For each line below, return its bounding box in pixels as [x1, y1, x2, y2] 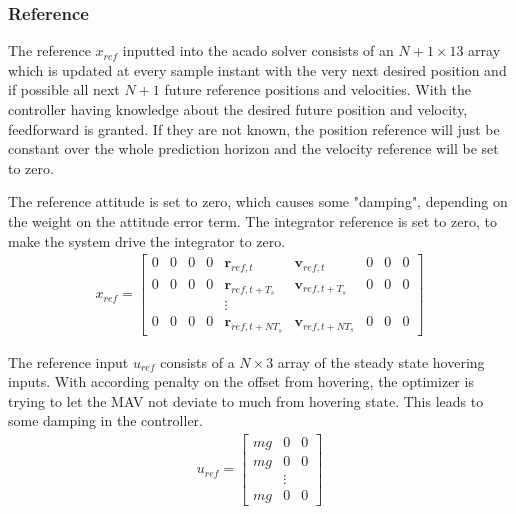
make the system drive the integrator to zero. [8, 230, 286, 251]
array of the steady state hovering [277, 351, 485, 372]
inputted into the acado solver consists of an [122, 40, 394, 61]
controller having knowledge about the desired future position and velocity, [8, 99, 468, 119]
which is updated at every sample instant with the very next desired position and [8, 59, 507, 80]
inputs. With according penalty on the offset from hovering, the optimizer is [8, 371, 474, 392]
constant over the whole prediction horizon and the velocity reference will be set [8, 138, 499, 159]
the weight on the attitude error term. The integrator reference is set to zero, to [8, 210, 497, 231]
